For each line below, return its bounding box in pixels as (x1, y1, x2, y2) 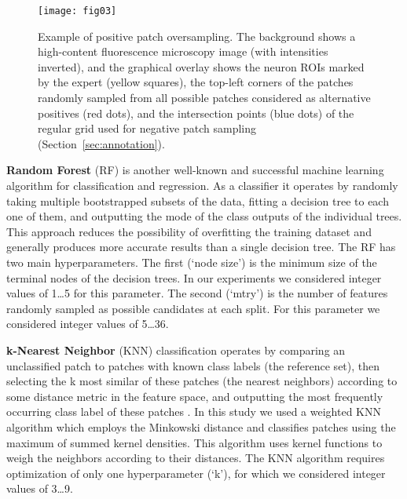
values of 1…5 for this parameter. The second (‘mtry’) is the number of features (6, 285, 388, 301)
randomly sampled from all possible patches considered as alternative (38, 89, 371, 106)
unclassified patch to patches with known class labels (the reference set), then (6, 357, 380, 373)
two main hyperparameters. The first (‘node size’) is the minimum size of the (6, 253, 377, 270)
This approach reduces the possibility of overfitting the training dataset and (6, 223, 372, 239)
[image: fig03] (38, 5, 117, 16)
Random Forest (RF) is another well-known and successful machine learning (6, 162, 384, 178)
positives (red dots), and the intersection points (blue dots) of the (38, 104, 354, 121)
